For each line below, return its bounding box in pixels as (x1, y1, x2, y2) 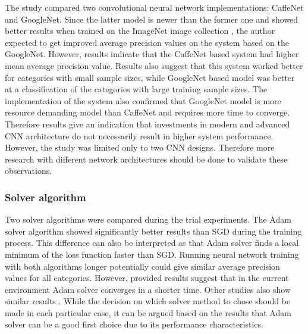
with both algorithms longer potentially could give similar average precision (5, 260, 280, 272)
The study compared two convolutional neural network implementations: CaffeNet (5, 1, 304, 13)
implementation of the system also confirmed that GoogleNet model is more (5, 94, 281, 107)
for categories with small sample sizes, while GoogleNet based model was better (5, 71, 295, 83)
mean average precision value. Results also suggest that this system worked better (5, 59, 303, 71)
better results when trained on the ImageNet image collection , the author (5, 24, 275, 37)
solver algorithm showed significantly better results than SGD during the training (5, 224, 302, 237)
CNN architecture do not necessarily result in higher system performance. (5, 129, 274, 142)
